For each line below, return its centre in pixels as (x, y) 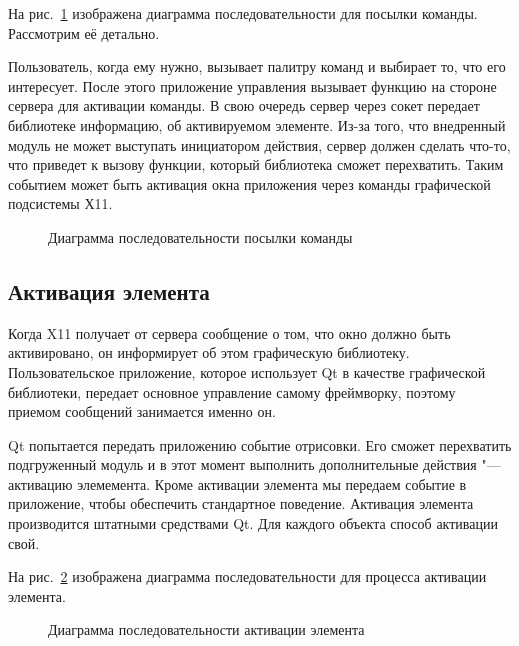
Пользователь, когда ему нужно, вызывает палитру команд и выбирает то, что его (257, 66)
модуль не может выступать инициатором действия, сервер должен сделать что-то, (259, 144)
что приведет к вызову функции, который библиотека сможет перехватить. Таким (256, 164)
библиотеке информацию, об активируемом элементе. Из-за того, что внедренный (257, 124)
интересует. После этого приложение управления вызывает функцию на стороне (252, 85)
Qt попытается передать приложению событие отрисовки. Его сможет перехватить (260, 444)
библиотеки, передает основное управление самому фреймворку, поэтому (232, 391)
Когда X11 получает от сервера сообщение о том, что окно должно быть (229, 332)
